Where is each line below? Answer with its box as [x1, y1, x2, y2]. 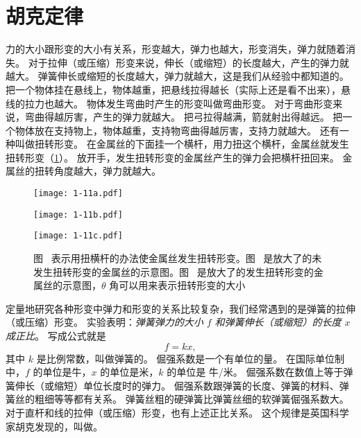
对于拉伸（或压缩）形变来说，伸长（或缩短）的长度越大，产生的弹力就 [28, 55, 349, 69]
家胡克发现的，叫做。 [6, 419, 103, 433]
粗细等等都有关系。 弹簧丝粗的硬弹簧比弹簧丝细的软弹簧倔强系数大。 [34, 392, 349, 406]
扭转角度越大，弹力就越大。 [34, 164, 161, 178]
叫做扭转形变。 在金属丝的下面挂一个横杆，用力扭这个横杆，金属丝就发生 [15, 137, 349, 151]
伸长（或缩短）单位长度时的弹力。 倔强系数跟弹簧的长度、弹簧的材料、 [15, 378, 339, 392]
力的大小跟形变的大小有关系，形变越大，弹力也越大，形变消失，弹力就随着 [6, 42, 346, 56]
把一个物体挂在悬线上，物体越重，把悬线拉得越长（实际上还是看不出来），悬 [6, 82, 351, 96]
